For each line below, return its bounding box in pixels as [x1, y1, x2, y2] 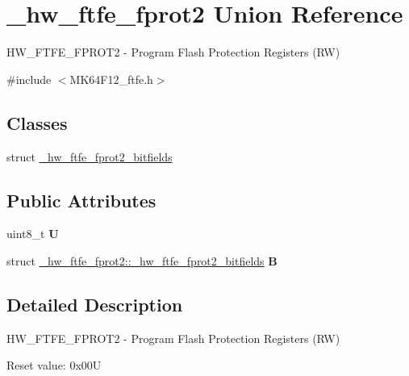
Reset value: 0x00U [6, 357, 102, 374]
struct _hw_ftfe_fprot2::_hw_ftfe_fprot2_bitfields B [6, 252, 278, 269]
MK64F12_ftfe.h [69, 70, 153, 87]
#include [6, 70, 52, 87]
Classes [6, 110, 68, 135]
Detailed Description [6, 291, 183, 316]
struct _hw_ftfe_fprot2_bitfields [6, 148, 173, 165]
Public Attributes [6, 187, 157, 212]
